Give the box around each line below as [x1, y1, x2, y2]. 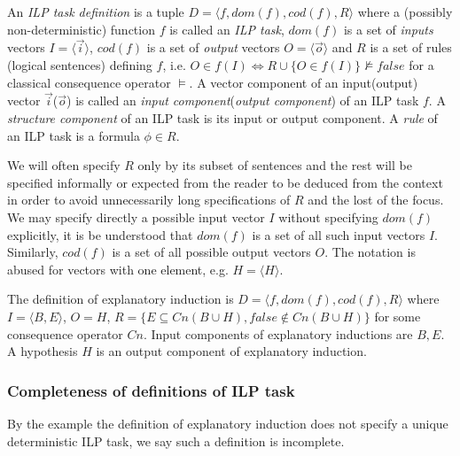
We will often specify [7, 156, 121, 174]
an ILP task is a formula [7, 126, 140, 144]
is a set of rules [370, 38, 452, 57]
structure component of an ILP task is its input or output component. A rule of [7, 109, 438, 127]
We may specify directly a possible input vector [7, 207, 265, 226]
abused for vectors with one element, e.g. [7, 259, 229, 278]
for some [374, 306, 421, 325]
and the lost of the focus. [308, 190, 444, 209]
